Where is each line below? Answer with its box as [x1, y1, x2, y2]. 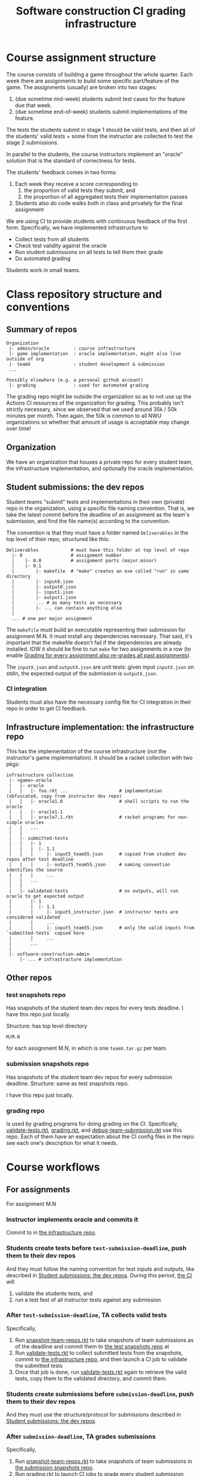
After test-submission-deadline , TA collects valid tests [6, 1311, 167, 1319]
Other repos [6, 973, 52, 983]
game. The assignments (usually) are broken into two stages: [6, 83, 157, 91]
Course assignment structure [6, 51, 156, 64]
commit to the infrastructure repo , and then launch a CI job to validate [14, 1356, 188, 1363]
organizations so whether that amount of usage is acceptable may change [6, 418, 190, 426]
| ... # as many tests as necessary [11, 600, 122, 606]
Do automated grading [14, 255, 71, 262]
